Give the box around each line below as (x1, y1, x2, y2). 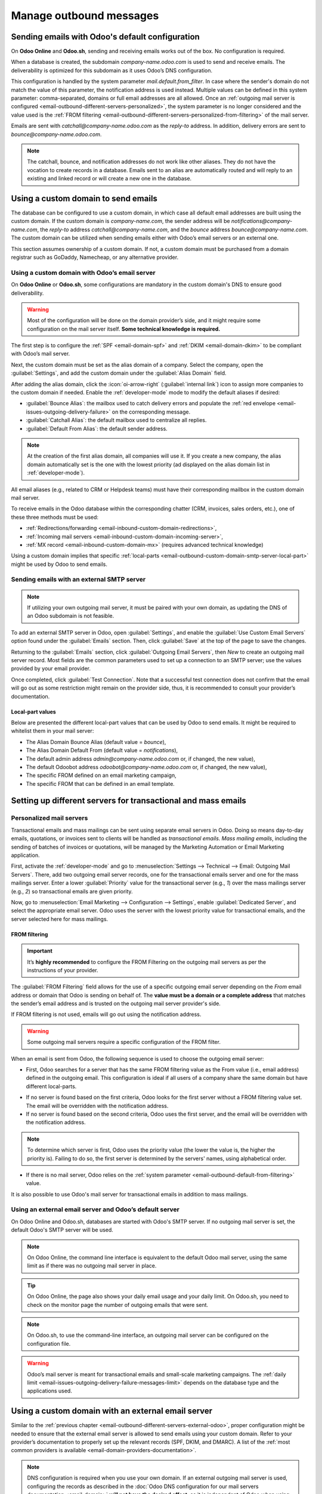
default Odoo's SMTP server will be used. (11, 1226, 113, 1233)
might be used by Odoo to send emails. (11, 561, 107, 568)
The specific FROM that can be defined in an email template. (26, 780, 175, 787)
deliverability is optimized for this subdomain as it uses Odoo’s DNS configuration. (11, 66, 213, 74)
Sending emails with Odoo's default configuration (11, 32, 200, 42)
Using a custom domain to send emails (11, 193, 158, 203)
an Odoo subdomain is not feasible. (27, 613, 114, 620)
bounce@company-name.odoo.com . (11, 130, 102, 137)
